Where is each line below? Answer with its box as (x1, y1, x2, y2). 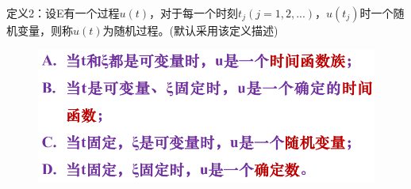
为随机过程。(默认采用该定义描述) (102, 22, 278, 38)
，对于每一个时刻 (149, 5, 239, 21)
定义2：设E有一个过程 (6, 5, 120, 21)
